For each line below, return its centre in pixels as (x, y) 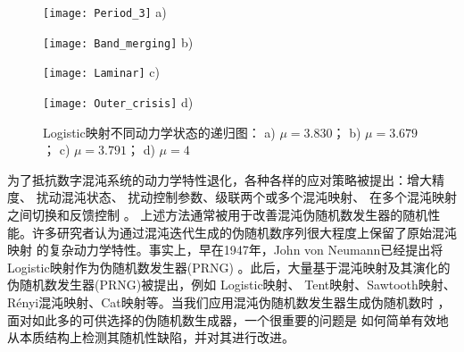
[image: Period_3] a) (105, 12)
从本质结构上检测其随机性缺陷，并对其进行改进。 (151, 337)
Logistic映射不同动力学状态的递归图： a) (159, 132)
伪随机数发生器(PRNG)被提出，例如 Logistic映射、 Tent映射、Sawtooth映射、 (232, 285)
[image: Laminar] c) (101, 72)
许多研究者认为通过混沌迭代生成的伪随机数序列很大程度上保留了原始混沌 (244, 232)
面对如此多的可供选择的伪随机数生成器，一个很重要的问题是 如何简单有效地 (228, 319)
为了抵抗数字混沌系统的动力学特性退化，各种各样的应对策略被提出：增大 (220, 179)
